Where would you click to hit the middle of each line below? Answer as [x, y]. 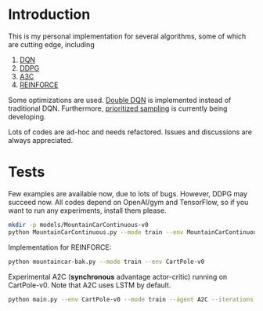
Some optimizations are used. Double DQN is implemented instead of [120, 100]
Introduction [49, 15]
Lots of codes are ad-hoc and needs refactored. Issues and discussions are [130, 132]
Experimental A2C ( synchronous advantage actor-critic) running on [118, 276]
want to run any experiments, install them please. [87, 210]
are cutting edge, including [52, 44]
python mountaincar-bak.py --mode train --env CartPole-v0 [106, 262]
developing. [27, 116]
